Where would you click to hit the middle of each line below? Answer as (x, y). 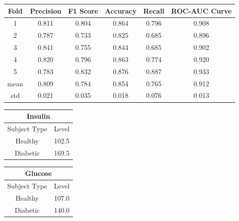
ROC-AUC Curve (201, 10)
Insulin (38, 116)
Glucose (38, 173)
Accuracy (120, 10)
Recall (154, 10)
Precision (46, 10)
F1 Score (83, 10)
